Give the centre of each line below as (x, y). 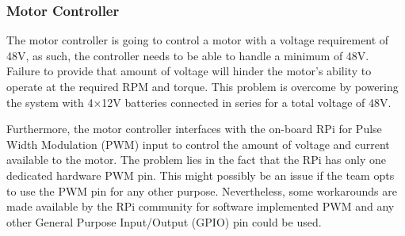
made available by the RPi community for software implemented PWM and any (201, 206)
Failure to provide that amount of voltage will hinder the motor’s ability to (189, 71)
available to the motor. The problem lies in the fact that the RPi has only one (196, 160)
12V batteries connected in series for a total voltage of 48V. (246, 102)
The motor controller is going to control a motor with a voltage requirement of (198, 40)
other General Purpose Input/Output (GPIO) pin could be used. (164, 221)
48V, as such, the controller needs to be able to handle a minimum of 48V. (188, 55)
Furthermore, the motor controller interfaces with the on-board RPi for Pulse (194, 129)
